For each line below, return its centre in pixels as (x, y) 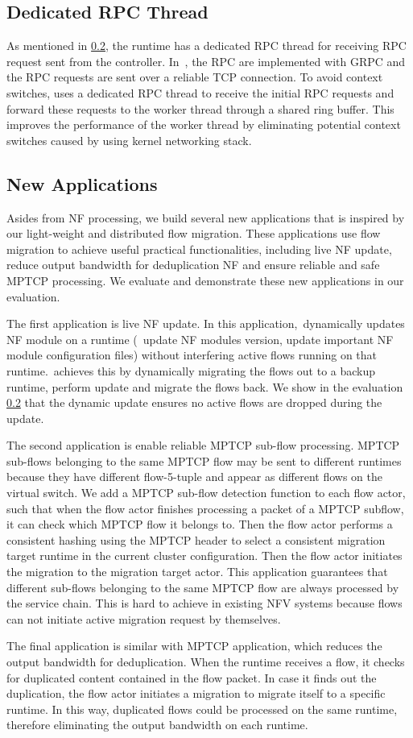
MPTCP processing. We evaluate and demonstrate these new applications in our (205, 280)
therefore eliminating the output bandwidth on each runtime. (157, 725)
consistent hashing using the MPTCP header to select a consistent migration (196, 539)
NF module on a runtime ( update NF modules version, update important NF (200, 339)
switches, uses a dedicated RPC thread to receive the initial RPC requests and (200, 92)
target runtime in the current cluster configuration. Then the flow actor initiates (204, 556)
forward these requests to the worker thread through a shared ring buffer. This (200, 108)
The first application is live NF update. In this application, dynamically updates (206, 323)
